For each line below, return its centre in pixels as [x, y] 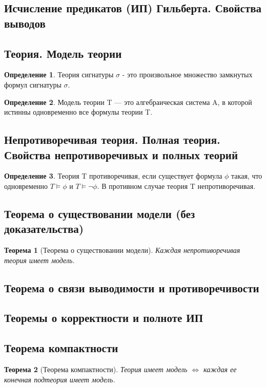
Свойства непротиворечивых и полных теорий [121, 154]
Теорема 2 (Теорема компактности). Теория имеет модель [96, 369]
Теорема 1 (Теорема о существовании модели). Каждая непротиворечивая [122, 250]
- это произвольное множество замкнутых [187, 74]
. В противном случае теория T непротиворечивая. [176, 186]
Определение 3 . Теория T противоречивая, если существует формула [113, 176]
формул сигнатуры [33, 84]
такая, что [247, 176]
